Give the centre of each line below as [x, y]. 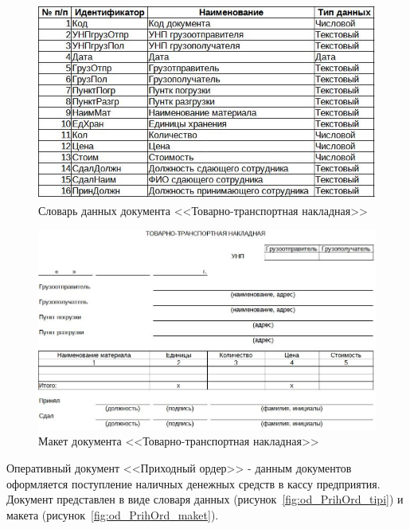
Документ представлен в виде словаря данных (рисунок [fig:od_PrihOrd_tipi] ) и [205, 499]
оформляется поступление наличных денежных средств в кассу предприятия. [193, 483]
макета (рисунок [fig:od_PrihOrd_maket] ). [113, 514]
